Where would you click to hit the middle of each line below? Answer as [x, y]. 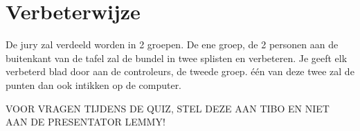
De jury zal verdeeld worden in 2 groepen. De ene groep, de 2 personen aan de [172, 44]
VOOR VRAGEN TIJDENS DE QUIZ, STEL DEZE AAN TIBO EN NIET [168, 108]
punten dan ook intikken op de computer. [94, 84]
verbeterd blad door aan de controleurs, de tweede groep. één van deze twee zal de [180, 71]
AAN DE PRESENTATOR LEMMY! [85, 122]
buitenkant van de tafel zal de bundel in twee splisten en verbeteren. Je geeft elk [177, 58]
